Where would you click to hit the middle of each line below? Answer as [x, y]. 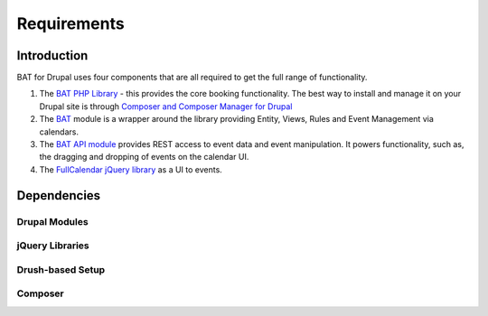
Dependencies [59, 195]
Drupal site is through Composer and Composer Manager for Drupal [166, 106]
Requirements [71, 23]
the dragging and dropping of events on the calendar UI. [144, 157]
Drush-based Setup [61, 269]
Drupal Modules [53, 221]
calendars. [59, 132]
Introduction [52, 56]
